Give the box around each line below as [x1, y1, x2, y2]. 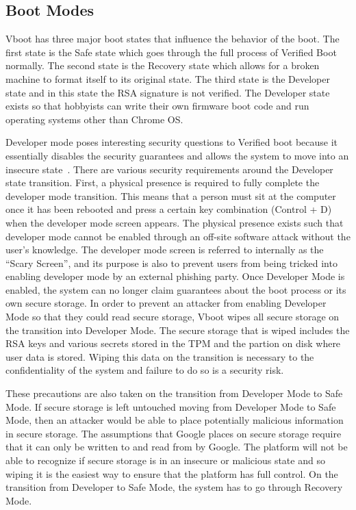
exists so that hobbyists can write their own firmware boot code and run [5, 99, 309, 113]
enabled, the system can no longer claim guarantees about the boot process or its [5, 282, 346, 296]
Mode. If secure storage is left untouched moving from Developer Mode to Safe [5, 399, 336, 413]
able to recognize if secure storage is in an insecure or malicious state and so [5, 453, 325, 468]
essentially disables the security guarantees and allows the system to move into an [5, 148, 349, 162]
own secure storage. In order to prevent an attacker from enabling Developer [5, 296, 327, 310]
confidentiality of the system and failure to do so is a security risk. [5, 363, 284, 377]
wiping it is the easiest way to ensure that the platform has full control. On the [5, 466, 338, 481]
